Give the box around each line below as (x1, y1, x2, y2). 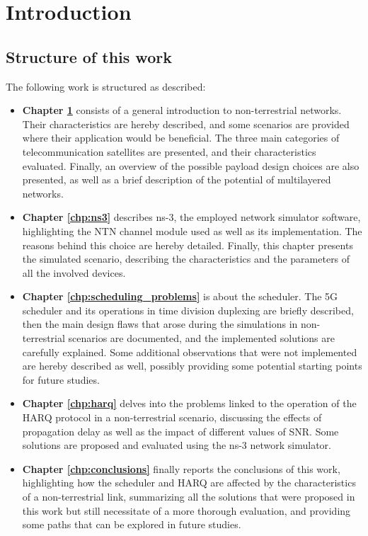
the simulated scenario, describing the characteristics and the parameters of (22, 251, 350, 266)
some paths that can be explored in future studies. (22, 517, 241, 532)
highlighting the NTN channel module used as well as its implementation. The (22, 223, 362, 238)
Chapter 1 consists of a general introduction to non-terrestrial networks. (22, 103, 342, 118)
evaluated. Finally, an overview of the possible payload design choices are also (22, 158, 360, 173)
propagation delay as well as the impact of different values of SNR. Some (22, 423, 339, 438)
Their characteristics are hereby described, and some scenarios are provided (22, 116, 350, 131)
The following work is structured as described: (6, 79, 206, 93)
